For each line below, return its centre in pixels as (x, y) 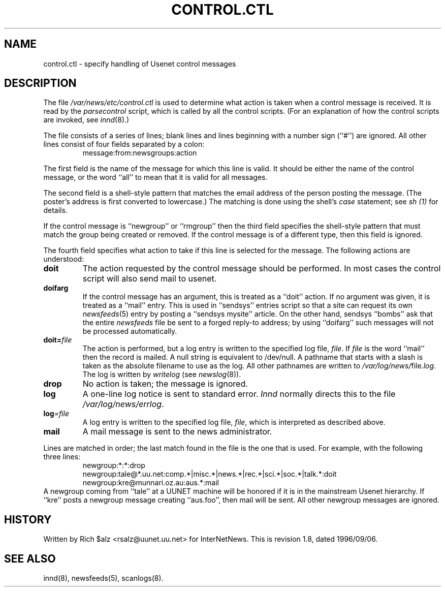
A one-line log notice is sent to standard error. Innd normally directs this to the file (239, 394)
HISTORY (28, 519)
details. (55, 210)
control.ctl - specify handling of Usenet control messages (140, 64)
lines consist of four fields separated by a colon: (124, 144)
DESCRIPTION (40, 83)
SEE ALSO (30, 558)
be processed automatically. (130, 331)
